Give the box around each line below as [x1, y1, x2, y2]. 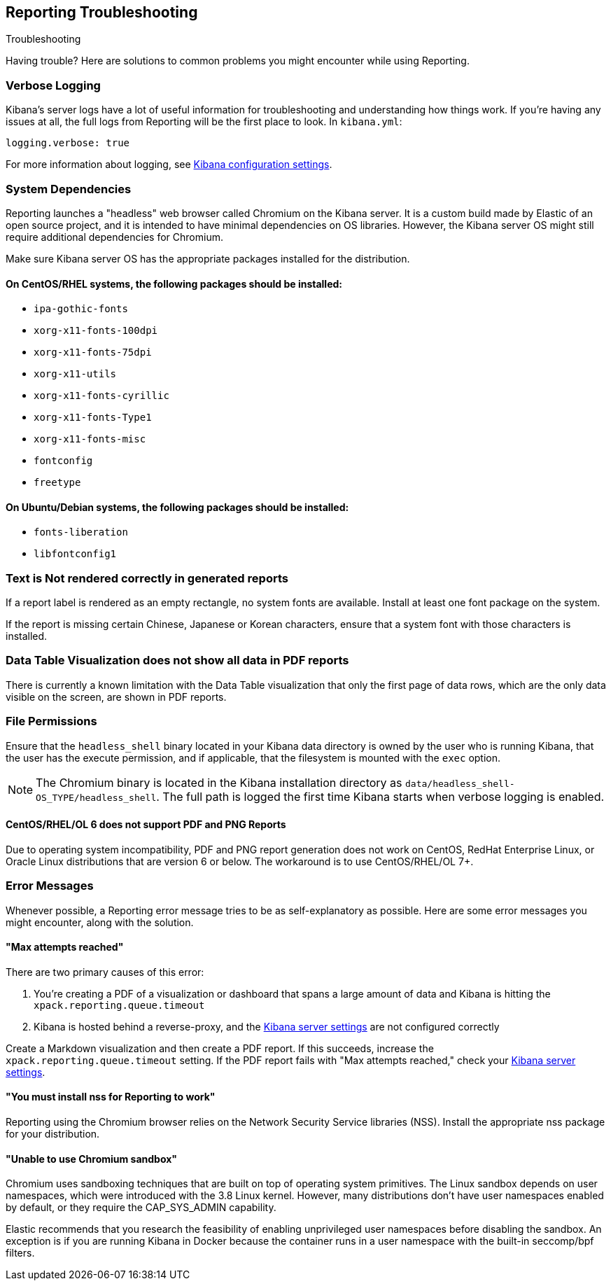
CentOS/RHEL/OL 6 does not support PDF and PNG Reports [6, 818, 286, 831]
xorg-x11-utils [34, 368, 117, 380]
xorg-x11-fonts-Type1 [34, 412, 152, 424]
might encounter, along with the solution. [6, 916, 194, 928]
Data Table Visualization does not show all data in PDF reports [6, 653, 349, 668]
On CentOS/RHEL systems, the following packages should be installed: [6, 277, 342, 290]
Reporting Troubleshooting [6, 4, 198, 21]
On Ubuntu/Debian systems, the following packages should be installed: [6, 501, 349, 513]
